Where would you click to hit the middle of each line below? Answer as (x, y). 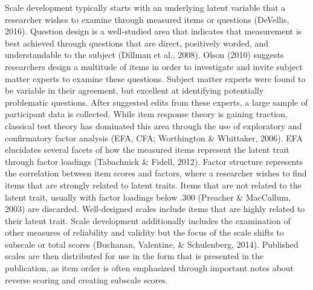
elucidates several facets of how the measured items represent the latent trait (147, 150)
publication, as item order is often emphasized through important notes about (150, 268)
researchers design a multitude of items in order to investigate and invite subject (154, 66)
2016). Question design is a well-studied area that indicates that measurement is (153, 31)
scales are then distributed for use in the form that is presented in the (134, 256)
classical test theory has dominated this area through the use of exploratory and (153, 125)
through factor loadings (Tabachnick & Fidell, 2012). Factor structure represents (154, 161)
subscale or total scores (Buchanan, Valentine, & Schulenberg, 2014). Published (152, 244)
